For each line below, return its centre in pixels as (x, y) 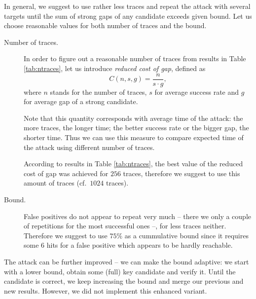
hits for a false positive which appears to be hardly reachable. (140, 245)
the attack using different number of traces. (89, 147)
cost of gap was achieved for (66, 173)
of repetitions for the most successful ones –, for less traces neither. (125, 226)
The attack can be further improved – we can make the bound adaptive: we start (127, 261)
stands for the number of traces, (98, 92)
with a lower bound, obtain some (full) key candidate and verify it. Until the (120, 271)
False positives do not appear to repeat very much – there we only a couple (137, 216)
